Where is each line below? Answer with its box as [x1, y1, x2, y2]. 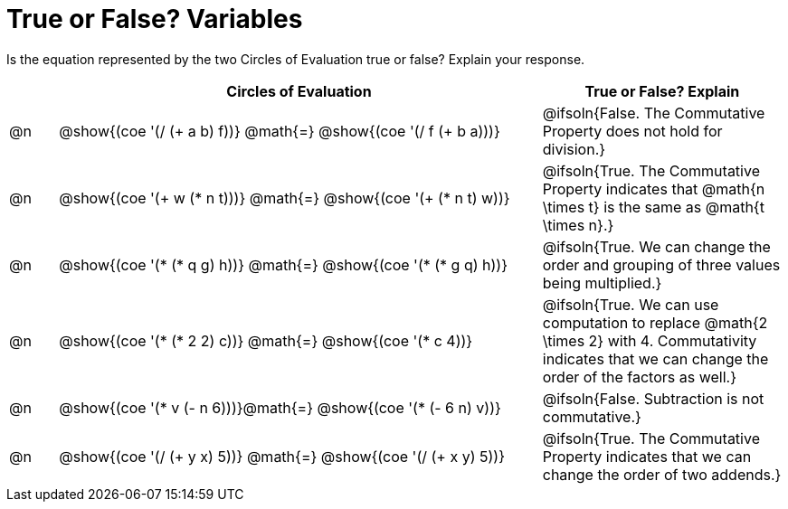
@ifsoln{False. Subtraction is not [542, 389, 764, 408]
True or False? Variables [6, 4, 303, 34]
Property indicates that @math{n [542, 179, 765, 198]
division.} [542, 139, 606, 158]
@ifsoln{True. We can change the [542, 237, 771, 256]
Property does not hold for [542, 121, 723, 140]
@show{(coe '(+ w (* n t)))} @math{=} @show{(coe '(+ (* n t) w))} [59, 188, 510, 207]
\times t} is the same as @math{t [542, 197, 764, 216]
